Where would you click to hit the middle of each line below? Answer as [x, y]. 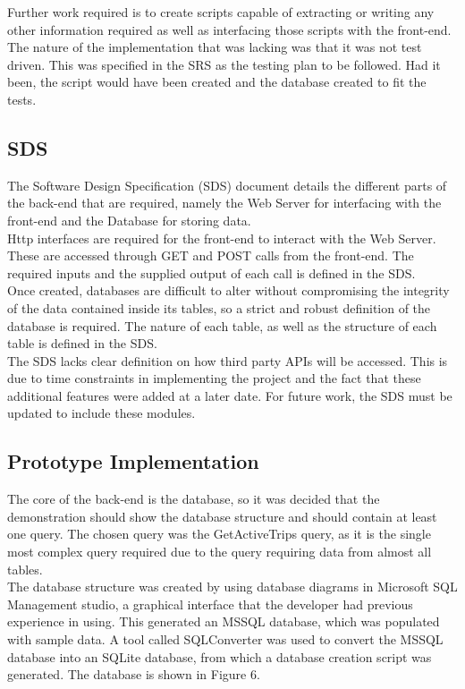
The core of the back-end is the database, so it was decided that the [194, 499]
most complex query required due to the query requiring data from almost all [220, 552]
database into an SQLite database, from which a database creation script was [220, 656]
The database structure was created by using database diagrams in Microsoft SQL [232, 587]
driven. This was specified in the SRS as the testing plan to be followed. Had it [224, 64]
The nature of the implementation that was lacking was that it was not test [215, 47]
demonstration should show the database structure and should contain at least [222, 516]
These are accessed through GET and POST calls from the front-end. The [211, 255]
